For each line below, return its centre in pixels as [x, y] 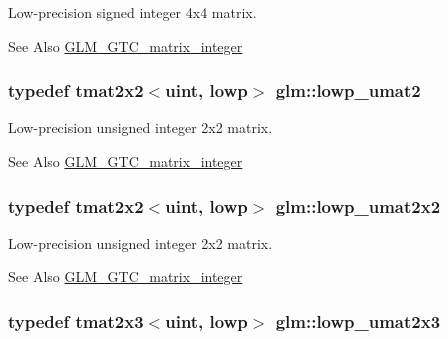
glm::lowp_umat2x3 [358, 320]
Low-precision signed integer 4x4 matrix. [132, 12]
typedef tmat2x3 [76, 320]
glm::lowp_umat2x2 [358, 205]
